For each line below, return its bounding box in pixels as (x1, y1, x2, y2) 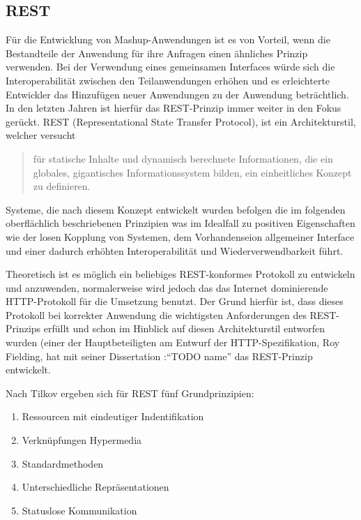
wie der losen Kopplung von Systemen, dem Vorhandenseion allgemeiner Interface (6, 229, 355, 244)
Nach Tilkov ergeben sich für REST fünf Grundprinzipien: (6, 385, 254, 400)
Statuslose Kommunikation (22, 503, 137, 517)
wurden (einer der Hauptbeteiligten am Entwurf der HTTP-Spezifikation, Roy (6, 335, 340, 350)
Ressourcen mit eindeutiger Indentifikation (22, 409, 204, 424)
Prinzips (6, 321, 41, 336)
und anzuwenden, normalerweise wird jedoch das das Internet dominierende (6, 280, 328, 295)
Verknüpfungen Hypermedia (22, 433, 142, 447)
